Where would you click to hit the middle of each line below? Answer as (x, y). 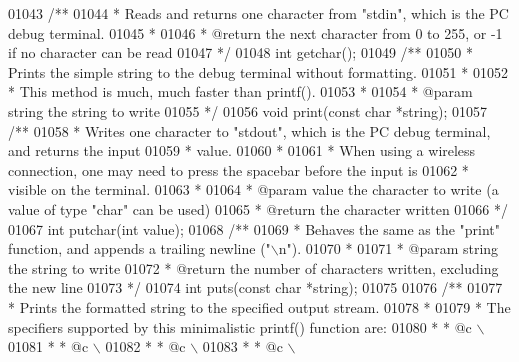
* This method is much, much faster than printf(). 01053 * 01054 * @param (240, 91)
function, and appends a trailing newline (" (139, 248)
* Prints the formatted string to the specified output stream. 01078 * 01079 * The (259, 306)
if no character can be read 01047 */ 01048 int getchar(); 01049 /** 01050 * (240, 52)
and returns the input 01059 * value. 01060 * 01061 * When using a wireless (242, 150)
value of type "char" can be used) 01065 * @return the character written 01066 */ (258, 208)
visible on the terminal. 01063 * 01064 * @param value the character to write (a (253, 189)
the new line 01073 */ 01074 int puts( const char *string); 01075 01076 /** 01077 (255, 287)
